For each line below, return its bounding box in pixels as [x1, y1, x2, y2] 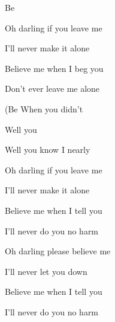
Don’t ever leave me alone [5, 82, 100, 95]
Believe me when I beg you [5, 62, 104, 74]
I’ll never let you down [5, 265, 87, 277]
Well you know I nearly [5, 143, 90, 156]
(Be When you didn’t [5, 102, 83, 115]
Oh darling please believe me [5, 245, 111, 257]
